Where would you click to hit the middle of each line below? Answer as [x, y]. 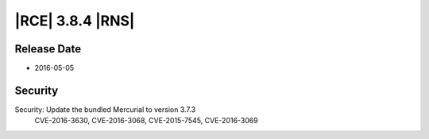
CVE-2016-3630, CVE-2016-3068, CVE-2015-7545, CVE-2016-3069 [146, 121]
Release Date [48, 49]
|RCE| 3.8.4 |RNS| [75, 21]
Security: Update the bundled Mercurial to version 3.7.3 [105, 109]
